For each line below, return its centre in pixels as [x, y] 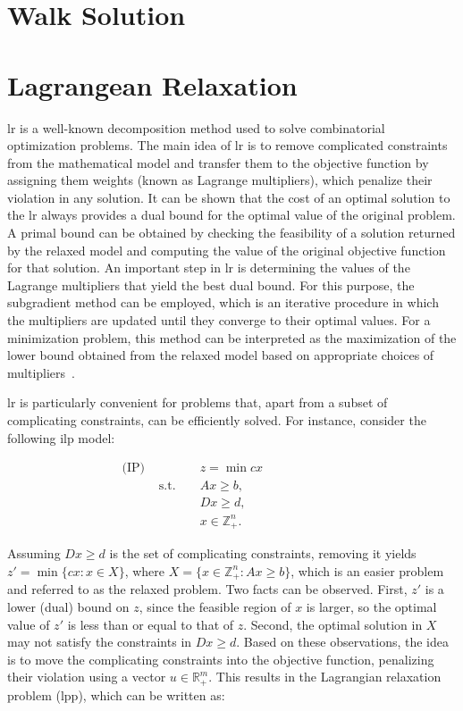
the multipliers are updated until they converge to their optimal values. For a [219, 320]
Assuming [34, 553]
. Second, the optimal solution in [333, 624]
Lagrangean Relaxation [152, 84]
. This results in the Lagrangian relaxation [325, 677]
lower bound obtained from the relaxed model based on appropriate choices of [221, 355]
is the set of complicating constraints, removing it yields [263, 553]
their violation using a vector [87, 677]
